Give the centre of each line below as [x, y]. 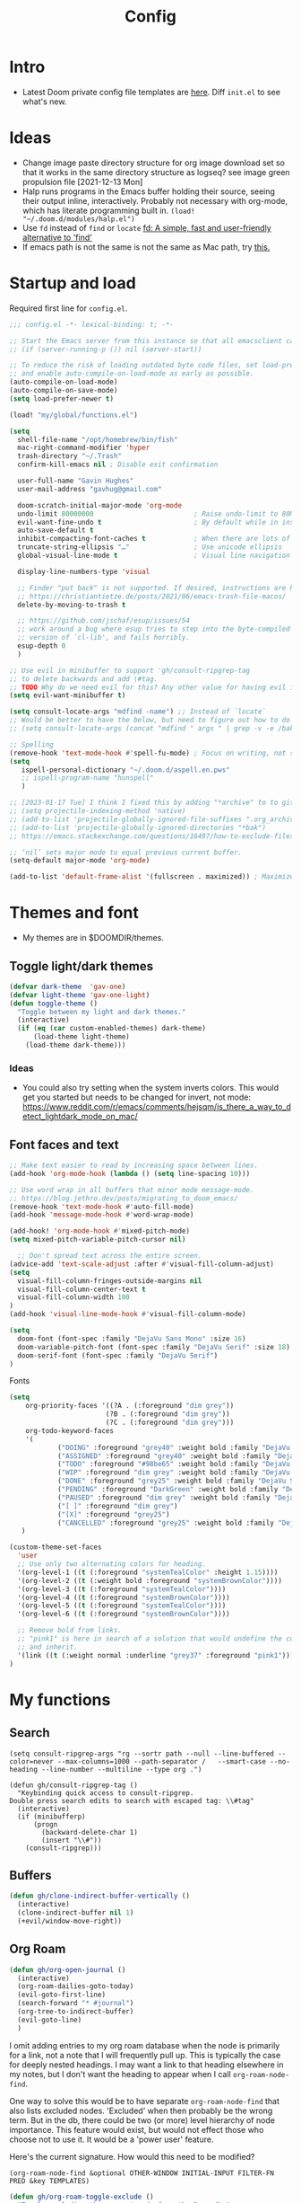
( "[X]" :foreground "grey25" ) [113, 1514]
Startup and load [73, 283]
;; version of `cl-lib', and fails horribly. [104, 638]
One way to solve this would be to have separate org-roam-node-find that [145, 2101]
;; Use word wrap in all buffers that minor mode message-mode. [132, 1190]
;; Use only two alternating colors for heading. [112, 1564]
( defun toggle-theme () [54, 1004]
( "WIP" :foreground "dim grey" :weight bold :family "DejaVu [174, 1473]
